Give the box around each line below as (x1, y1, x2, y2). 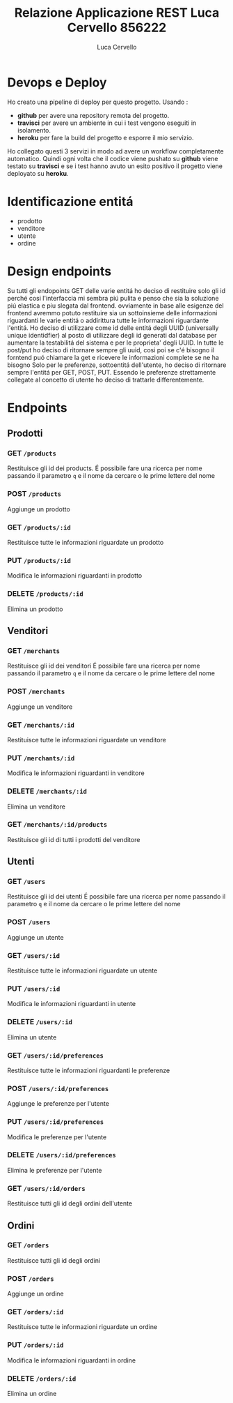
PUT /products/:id (7, 555, 72, 565)
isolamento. (17, 126, 51, 134)
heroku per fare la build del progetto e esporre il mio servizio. (17, 133, 194, 142)
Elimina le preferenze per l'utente (7, 1166, 102, 1174)
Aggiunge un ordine (7, 1289, 64, 1298)
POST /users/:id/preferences (7, 1083, 109, 1093)
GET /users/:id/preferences (7, 1050, 104, 1060)
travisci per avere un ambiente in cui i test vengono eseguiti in (17, 119, 197, 127)
